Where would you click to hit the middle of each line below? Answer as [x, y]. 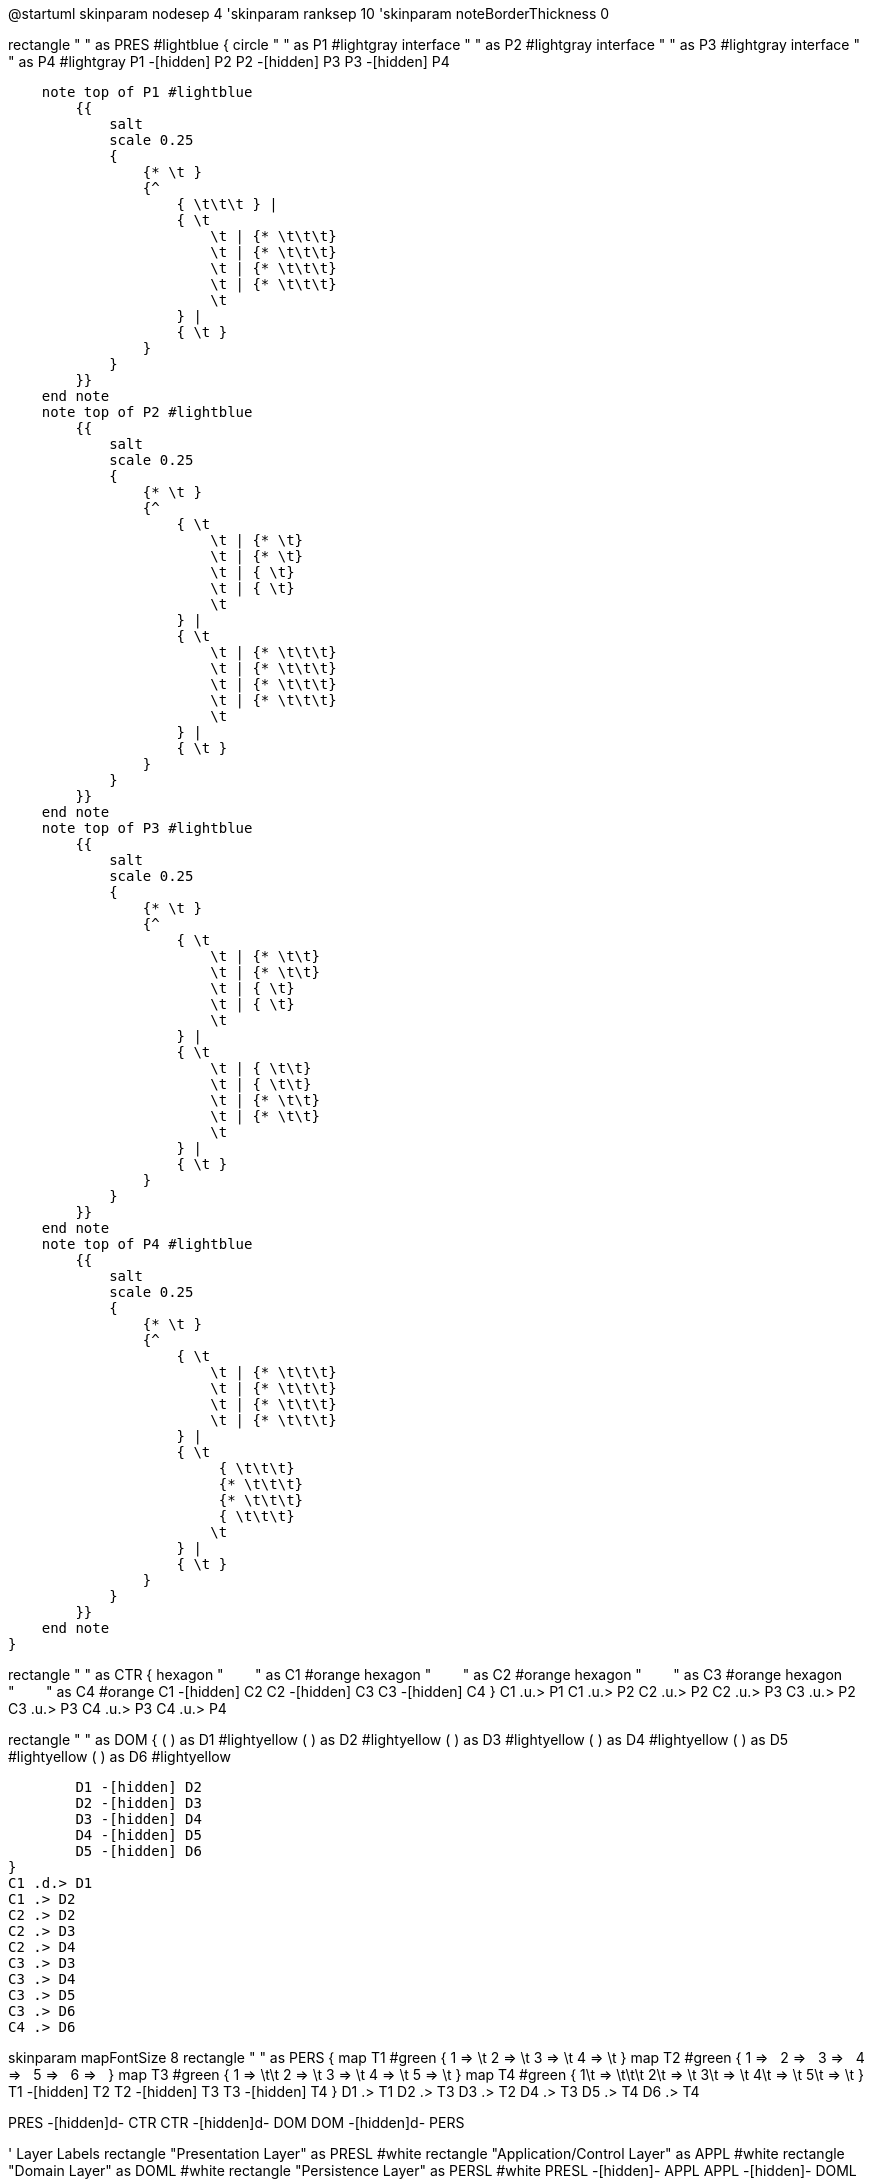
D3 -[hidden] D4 [138, 1819]
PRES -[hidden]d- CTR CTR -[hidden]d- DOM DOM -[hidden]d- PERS [236, 2122]
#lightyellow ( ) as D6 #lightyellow [119, 1756]
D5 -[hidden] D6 [138, 1851]
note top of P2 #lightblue [147, 412]
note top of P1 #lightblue [147, 92]
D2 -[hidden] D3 [138, 1803]
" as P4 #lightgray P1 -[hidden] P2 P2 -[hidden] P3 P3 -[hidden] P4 [229, 61]
